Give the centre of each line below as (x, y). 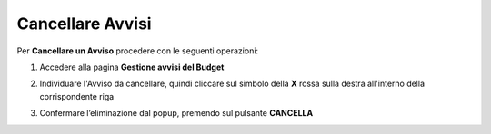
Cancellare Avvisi (84, 24)
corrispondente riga (77, 96)
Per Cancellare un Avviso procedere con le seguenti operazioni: (138, 51)
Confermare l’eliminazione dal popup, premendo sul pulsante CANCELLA (176, 113)
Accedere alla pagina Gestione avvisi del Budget (132, 67)
